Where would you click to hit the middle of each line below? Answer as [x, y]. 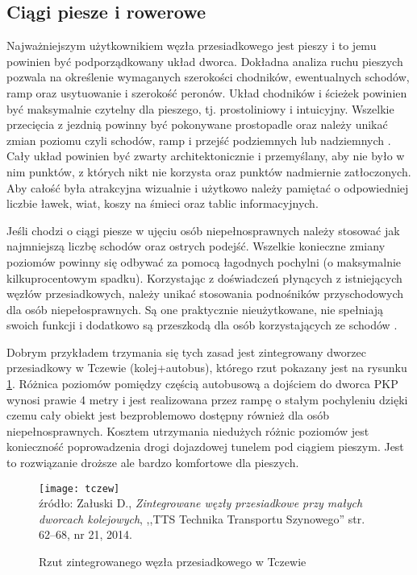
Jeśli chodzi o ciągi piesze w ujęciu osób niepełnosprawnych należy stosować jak [203, 230]
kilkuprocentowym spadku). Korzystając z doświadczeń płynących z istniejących [204, 277]
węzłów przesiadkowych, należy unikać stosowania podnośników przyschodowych [205, 294]
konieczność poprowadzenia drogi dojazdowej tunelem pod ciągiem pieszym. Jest [205, 447]
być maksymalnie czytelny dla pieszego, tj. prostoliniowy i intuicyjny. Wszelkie [200, 108]
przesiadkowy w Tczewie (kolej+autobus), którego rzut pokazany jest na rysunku [207, 368]
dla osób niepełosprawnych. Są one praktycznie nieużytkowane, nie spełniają [195, 309]
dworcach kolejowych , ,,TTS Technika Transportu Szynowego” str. [202, 518]
